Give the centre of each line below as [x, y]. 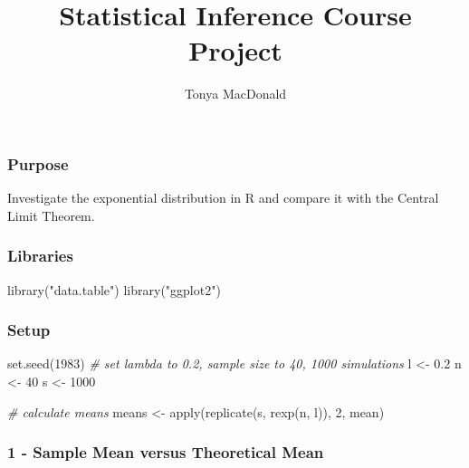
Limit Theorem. [51, 215]
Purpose [38, 163]
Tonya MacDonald [235, 94]
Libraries [40, 256]
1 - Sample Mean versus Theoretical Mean [166, 452]
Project [235, 50]
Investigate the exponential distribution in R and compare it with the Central [223, 198]
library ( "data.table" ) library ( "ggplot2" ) [114, 289]
